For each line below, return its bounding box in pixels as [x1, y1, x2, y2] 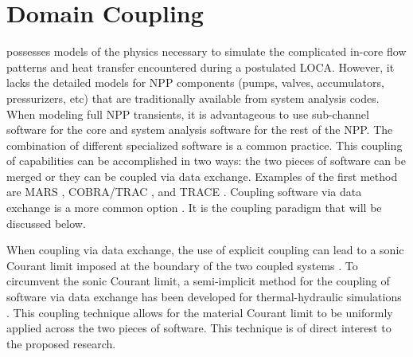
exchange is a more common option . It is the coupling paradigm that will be [6, 199, 382, 216]
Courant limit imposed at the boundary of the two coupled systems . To [6, 257, 358, 273]
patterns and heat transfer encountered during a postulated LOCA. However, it [6, 58, 395, 75]
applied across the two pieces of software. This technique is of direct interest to [6, 320, 392, 336]
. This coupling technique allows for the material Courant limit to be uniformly [6, 304, 393, 320]
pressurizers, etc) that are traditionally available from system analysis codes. [6, 89, 380, 106]
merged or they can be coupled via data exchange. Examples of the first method [6, 167, 398, 184]
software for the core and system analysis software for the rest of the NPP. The [6, 121, 393, 138]
